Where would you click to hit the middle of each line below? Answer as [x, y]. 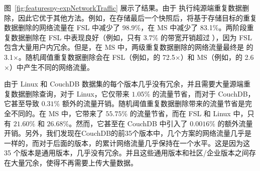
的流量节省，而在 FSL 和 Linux [180, 113]
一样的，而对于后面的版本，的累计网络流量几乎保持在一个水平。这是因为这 [127, 143]
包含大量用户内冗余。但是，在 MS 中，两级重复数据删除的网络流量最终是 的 [129, 47]
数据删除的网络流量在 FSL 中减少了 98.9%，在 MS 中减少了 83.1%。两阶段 [125, 27]
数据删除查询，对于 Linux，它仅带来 [70, 93]
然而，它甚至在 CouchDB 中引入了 [132, 123]
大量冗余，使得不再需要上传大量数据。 [74, 162]
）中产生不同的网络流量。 [51, 67]
